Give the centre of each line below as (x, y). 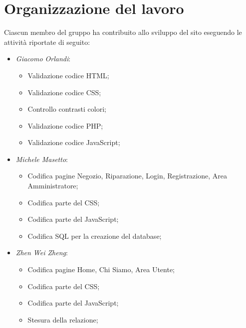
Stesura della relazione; (63, 319)
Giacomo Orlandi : (43, 59)
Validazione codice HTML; (68, 75)
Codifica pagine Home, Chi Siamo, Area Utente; (101, 269)
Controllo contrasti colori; (67, 109)
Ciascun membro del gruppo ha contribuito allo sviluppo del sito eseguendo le (123, 32)
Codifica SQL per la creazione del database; (95, 236)
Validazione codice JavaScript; (74, 142)
